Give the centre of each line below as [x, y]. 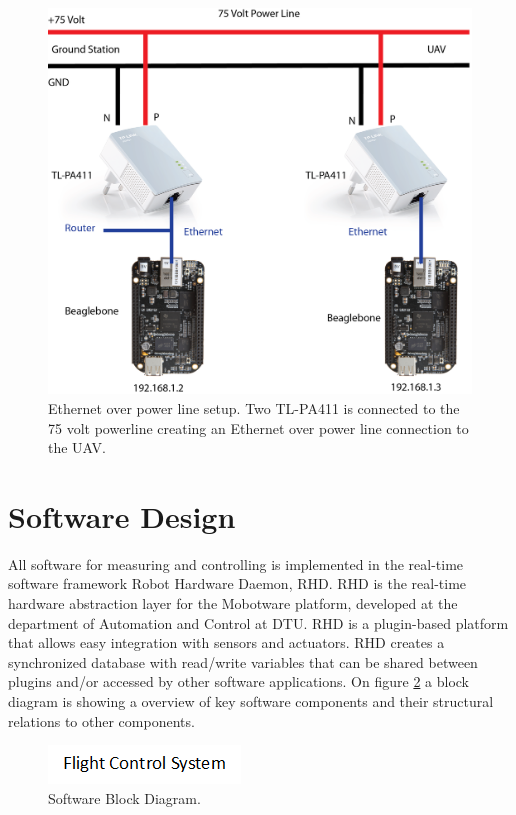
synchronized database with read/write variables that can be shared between [243, 661]
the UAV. [77, 447]
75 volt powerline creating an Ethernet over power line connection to [258, 427]
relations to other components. [101, 720]
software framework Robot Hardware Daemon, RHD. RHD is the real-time [237, 583]
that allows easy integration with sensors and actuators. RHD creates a [226, 642]
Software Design [122, 515]
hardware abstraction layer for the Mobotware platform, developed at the [233, 603]
